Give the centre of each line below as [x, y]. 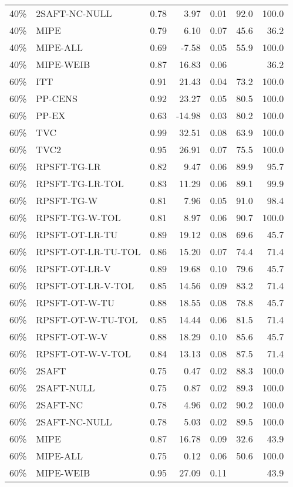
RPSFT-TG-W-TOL [78, 217]
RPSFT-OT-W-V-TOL [83, 354]
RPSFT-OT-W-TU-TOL [87, 319]
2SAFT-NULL [65, 388]
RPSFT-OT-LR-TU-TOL [88, 251]
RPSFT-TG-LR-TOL [80, 183]
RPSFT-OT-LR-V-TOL [85, 285]
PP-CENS [57, 98]
